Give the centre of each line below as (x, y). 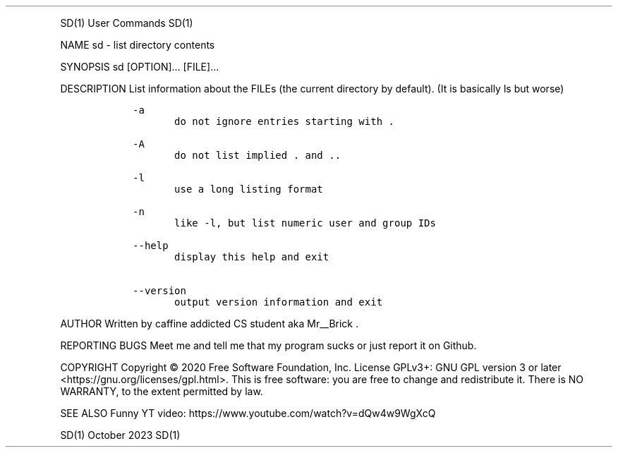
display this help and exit (252, 257)
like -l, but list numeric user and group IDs (305, 223)
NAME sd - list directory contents (138, 45)
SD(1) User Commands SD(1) (127, 23)
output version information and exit (279, 302)
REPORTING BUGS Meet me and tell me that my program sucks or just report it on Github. (268, 345)
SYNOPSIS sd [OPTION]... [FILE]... (140, 67)
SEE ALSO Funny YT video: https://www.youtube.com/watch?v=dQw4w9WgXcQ (248, 413)
